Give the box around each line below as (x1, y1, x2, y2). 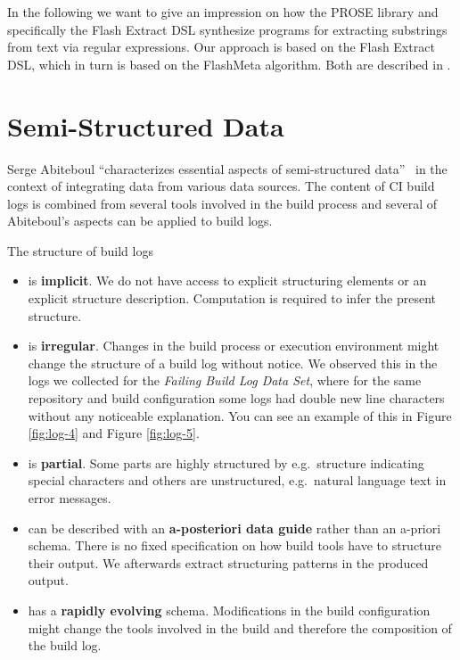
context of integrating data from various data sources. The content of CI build (7, 177, 435, 195)
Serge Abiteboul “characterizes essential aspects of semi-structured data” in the (7, 159, 448, 177)
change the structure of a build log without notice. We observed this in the (28, 353, 438, 372)
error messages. (28, 489, 111, 507)
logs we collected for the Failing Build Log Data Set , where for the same (28, 371, 422, 390)
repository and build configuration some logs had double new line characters (28, 389, 445, 408)
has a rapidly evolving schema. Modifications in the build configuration (28, 600, 431, 619)
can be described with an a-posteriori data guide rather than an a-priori (28, 518, 441, 537)
